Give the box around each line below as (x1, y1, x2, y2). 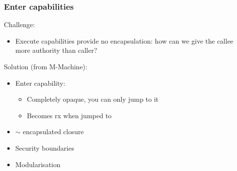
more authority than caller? (15, 45, 97, 55)
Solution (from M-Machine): (4, 62, 87, 71)
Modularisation (15, 159, 61, 169)
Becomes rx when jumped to (27, 110, 112, 120)
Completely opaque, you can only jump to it (27, 94, 159, 104)
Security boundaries (15, 142, 74, 153)
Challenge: (4, 19, 35, 30)
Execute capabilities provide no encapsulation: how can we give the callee (15, 35, 234, 46)
